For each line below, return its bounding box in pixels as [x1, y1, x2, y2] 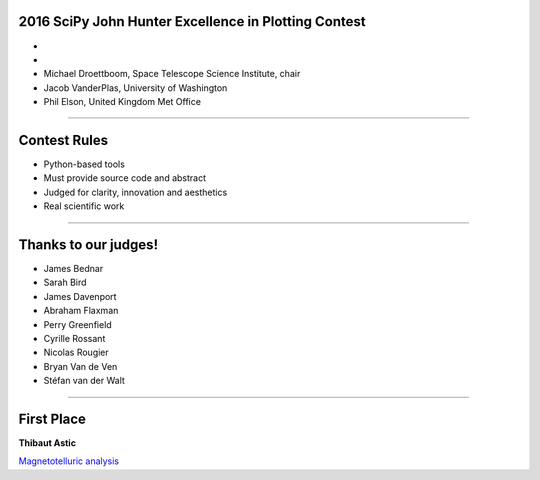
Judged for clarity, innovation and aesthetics [43, 186, 228, 198]
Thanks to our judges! [18, 236, 159, 253]
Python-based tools [43, 158, 125, 170]
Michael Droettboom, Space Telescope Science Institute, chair [43, 68, 301, 80]
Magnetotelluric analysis [18, 455, 120, 467]
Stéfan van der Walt [43, 375, 125, 387]
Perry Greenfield [43, 318, 112, 330]
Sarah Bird [43, 276, 87, 289]
